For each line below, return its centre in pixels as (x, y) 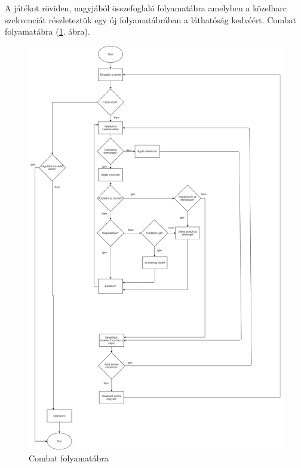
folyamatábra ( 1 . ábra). (47, 31)
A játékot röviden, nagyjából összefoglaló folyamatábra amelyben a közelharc (146, 8)
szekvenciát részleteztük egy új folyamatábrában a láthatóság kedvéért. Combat (150, 19)
